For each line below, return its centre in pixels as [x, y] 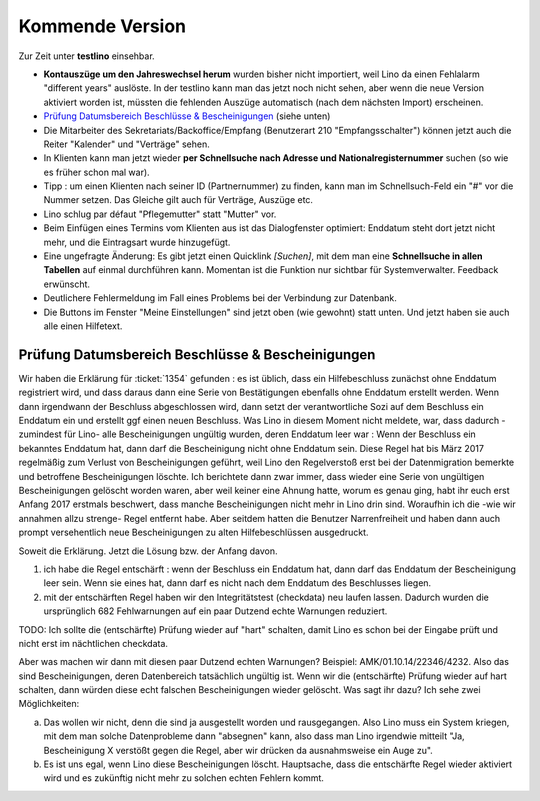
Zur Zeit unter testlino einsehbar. [86, 56]
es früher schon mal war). [96, 172]
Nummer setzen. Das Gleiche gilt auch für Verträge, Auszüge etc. [178, 200]
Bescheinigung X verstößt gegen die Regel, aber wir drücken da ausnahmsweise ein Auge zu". [238, 750]
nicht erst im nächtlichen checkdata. [93, 643]
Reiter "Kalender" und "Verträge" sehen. [126, 144]
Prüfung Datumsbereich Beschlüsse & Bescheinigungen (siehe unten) [187, 116]
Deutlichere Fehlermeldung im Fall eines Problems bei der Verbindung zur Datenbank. [220, 298]
